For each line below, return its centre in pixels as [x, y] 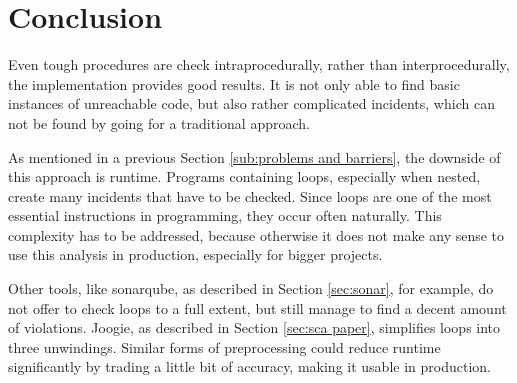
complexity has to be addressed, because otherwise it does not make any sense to [256, 234]
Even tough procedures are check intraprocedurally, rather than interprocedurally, [259, 64]
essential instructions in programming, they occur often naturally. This [225, 215]
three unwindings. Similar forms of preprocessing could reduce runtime [224, 346]
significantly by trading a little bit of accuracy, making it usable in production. [249, 366]
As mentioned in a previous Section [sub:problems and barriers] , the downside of [254, 156]
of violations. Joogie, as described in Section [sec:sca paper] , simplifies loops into [254, 327]
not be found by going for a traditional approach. [159, 122]
